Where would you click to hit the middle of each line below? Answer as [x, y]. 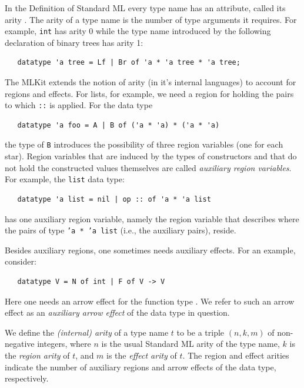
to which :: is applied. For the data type [79, 105]
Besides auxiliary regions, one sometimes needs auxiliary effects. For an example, [150, 250]
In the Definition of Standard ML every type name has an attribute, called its [145, 8]
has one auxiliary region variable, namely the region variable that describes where [152, 218]
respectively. [27, 378]
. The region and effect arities [236, 355]
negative [20, 344]
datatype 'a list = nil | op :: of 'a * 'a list [114, 199]
